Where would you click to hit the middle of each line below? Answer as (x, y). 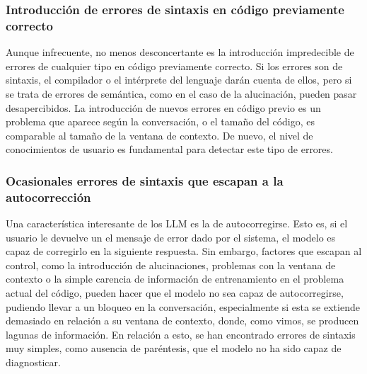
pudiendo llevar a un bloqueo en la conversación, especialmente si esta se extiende (183, 306)
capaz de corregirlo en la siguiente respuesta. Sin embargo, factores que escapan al (184, 251)
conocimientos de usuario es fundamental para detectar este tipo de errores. (169, 149)
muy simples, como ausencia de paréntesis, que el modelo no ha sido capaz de (174, 348)
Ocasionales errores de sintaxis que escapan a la (145, 180)
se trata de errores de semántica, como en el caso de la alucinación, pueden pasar (181, 93)
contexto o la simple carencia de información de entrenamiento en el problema (175, 279)
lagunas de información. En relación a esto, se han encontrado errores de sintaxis (181, 334)
